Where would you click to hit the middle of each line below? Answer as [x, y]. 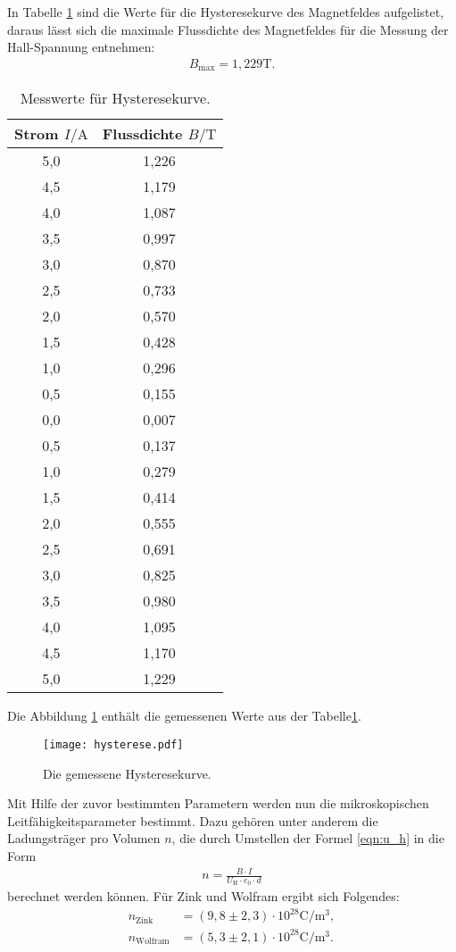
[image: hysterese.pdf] [113, 744]
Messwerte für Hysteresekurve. [115, 98]
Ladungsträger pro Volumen [84, 838]
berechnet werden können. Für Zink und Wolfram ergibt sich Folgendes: [203, 896]
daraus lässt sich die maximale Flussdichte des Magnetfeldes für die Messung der [228, 29]
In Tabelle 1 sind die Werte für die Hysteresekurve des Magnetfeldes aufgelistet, [226, 12]
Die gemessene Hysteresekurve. [127, 773]
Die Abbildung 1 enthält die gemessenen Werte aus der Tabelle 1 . [184, 716]
